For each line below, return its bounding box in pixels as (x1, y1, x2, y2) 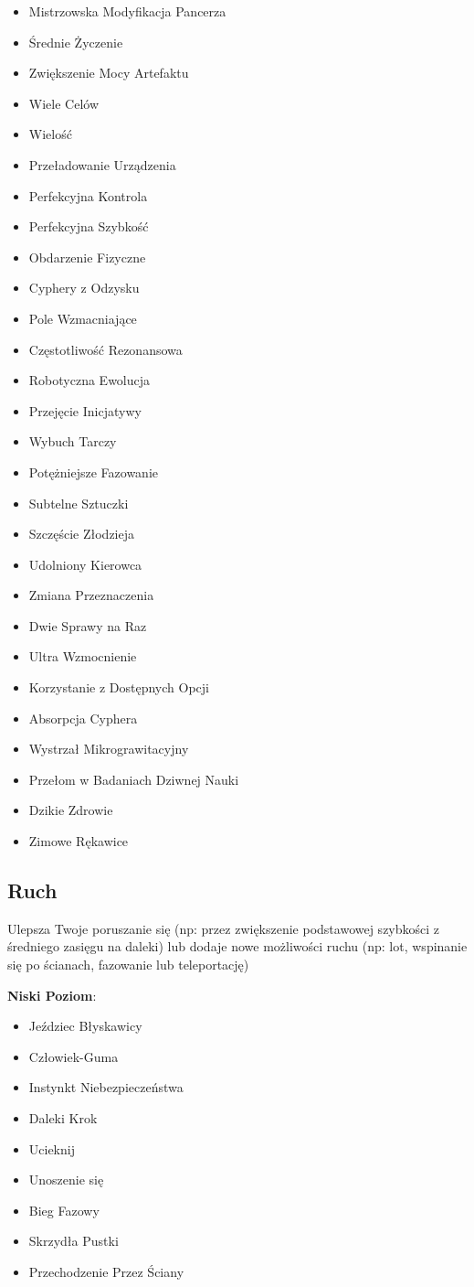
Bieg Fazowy (28, 1200, 100, 1219)
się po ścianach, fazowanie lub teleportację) (7, 955, 249, 974)
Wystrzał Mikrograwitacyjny (28, 739, 189, 758)
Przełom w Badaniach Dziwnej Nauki (28, 769, 239, 788)
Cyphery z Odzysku (28, 278, 140, 297)
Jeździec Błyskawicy (28, 1016, 142, 1035)
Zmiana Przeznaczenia (28, 585, 154, 605)
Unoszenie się (28, 1170, 104, 1189)
